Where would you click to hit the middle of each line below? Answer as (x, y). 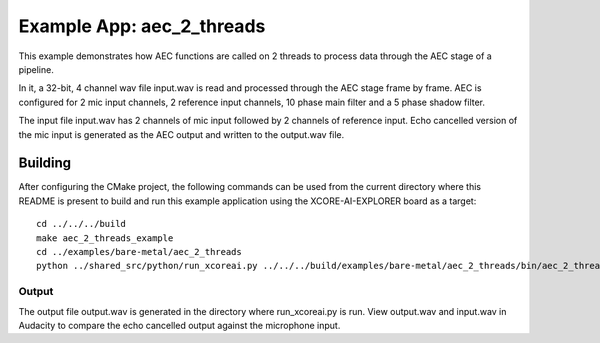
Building (45, 163)
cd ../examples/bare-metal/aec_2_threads (139, 251)
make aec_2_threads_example (105, 238)
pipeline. (36, 69)
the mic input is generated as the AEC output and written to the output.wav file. (181, 134)
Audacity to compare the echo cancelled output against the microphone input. (179, 325)
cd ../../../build (81, 224)
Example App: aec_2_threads (142, 26)
